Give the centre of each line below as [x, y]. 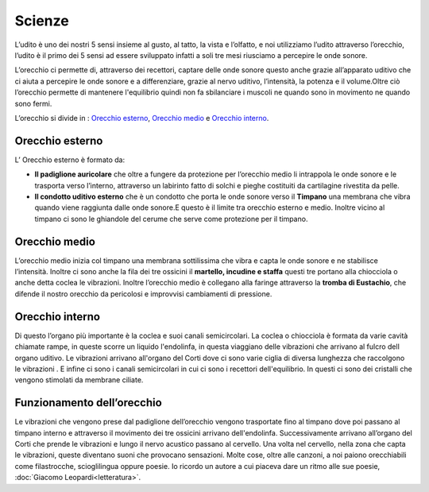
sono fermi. [33, 103]
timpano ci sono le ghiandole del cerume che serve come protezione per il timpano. [171, 219]
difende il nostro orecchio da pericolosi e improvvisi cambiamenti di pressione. [143, 293]
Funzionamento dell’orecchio [88, 403]
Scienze [42, 21]
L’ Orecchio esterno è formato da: [70, 160]
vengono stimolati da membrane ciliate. [79, 380]
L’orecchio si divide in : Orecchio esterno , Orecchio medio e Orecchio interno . [142, 118]
